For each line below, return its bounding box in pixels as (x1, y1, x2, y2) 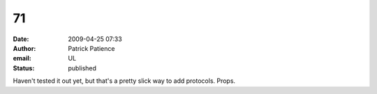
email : (13, 54, 31, 63)
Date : (13, 35, 29, 43)
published (68, 63, 97, 72)
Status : (13, 63, 35, 72)
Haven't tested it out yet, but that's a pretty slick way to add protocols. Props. (13, 77, 236, 85)
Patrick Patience (68, 44, 115, 52)
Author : (13, 44, 36, 52)
